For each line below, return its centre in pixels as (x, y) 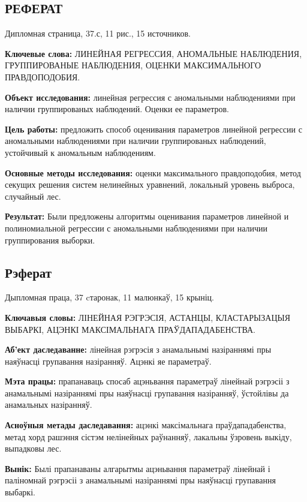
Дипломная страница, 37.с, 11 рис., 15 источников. (98, 33)
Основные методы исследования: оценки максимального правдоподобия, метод (153, 172)
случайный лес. (33, 196)
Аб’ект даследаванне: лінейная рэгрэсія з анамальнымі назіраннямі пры (138, 349)
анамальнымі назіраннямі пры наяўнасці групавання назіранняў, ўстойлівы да (147, 393)
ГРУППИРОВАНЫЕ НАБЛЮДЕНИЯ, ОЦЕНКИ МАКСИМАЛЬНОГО (133, 65)
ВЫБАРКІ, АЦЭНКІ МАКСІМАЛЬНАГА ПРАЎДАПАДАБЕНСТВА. (130, 329)
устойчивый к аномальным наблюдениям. (80, 152)
